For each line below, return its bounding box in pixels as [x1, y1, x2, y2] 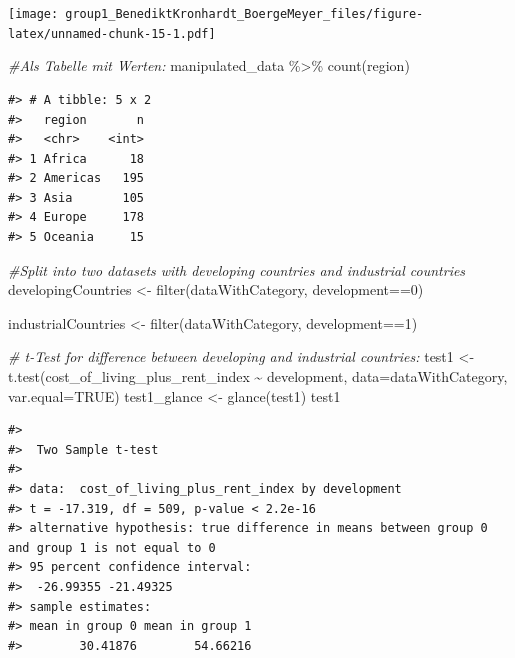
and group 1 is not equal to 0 [8, 540, 216, 555]
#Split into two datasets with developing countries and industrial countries [8, 259, 466, 280]
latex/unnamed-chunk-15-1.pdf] [8, 26, 216, 41]
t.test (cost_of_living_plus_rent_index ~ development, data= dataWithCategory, [8, 366, 508, 387]
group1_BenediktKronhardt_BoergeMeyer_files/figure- [65, 7, 424, 21]
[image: [8, 7, 59, 21]
